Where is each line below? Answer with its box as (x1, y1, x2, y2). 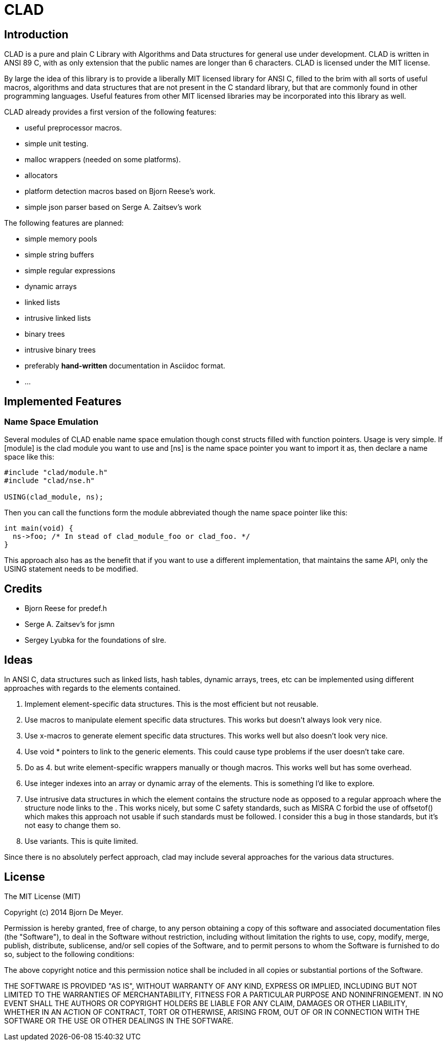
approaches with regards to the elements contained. (4, 684, 180, 693)
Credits (4, 582, 42, 595)
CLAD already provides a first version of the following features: (4, 107, 217, 117)
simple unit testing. (25, 139, 89, 148)
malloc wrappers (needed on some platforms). (25, 155, 181, 164)
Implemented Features (4, 395, 122, 408)
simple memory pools (25, 234, 97, 244)
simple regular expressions (25, 266, 116, 275)
